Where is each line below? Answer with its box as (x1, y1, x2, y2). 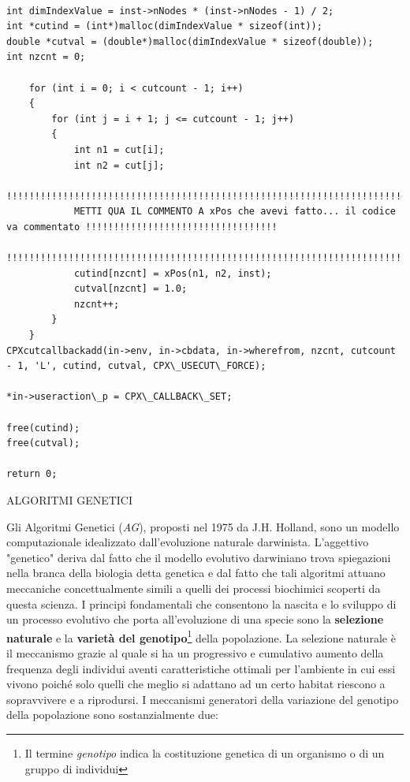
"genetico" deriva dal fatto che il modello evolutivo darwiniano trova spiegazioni (6, 549, 391, 565)
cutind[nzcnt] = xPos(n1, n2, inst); (73, 267, 272, 279)
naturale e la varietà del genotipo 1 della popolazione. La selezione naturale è (6, 627, 396, 646)
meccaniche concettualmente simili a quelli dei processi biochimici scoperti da (6, 579, 381, 596)
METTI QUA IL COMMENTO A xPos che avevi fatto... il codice (73, 206, 396, 218)
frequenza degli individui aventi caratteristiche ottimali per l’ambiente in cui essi (6, 660, 396, 676)
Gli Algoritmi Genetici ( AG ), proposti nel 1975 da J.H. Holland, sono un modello (6, 518, 400, 534)
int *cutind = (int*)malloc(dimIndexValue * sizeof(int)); (6, 20, 322, 32)
